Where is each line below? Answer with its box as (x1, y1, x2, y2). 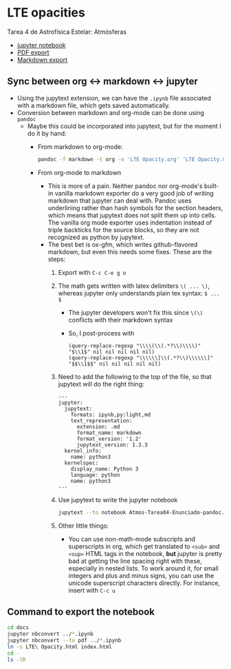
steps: (47, 255, 66, 263)
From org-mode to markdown (37, 168, 122, 176)
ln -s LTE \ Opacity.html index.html (7, 643, 112, 650)
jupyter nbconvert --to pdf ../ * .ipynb (7, 637, 122, 644)
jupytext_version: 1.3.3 (76, 441, 148, 449)
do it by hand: (27, 129, 67, 137)
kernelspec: (64, 460, 99, 466)
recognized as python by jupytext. (47, 233, 145, 241)
